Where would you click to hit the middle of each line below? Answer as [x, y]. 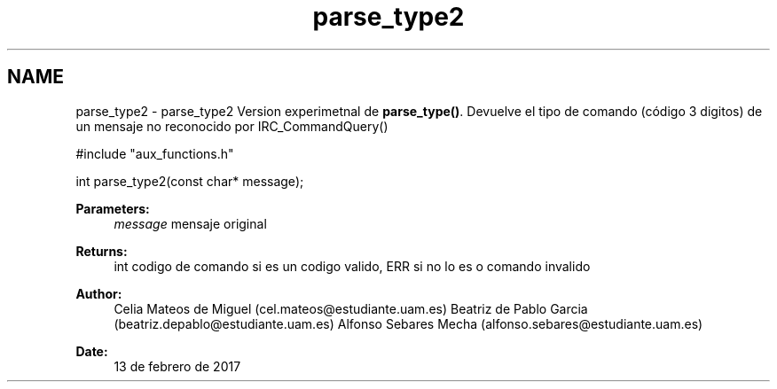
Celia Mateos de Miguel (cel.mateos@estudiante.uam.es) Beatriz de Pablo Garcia [351, 308]
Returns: [102, 251]
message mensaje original [190, 223]
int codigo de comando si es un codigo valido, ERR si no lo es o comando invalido [352, 266]
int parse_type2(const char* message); [190, 181]
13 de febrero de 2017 [177, 366]
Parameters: [113, 208]
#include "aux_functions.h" [155, 153]
